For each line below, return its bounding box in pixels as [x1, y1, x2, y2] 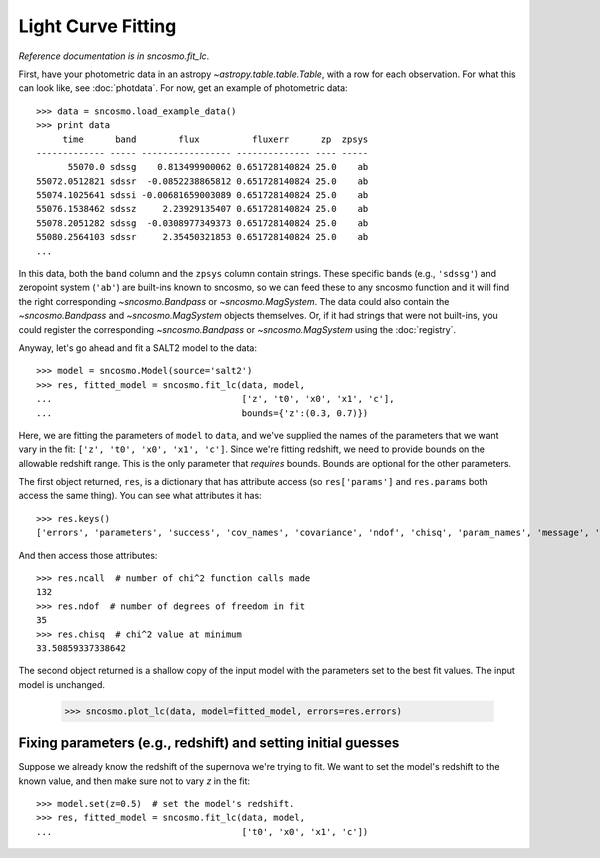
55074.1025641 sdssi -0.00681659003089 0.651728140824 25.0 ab [36, 190, 369, 201]
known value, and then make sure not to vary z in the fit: [18, 775, 250, 787]
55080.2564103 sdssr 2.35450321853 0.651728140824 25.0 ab [36, 231, 369, 243]
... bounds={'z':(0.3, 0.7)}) [36, 407, 369, 419]
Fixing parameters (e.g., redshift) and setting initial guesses [18, 735, 400, 752]
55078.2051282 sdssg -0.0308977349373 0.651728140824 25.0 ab [36, 217, 369, 229]
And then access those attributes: [18, 549, 158, 561]
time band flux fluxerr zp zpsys [62, 133, 369, 145]
